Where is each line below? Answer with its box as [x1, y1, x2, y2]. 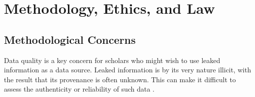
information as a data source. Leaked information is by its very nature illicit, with [4, 65, 251, 75]
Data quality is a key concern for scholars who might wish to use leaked [4, 55, 221, 65]
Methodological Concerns [4, 32, 136, 47]
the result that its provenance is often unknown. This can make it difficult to [4, 74, 236, 84]
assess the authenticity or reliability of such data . [4, 84, 155, 94]
